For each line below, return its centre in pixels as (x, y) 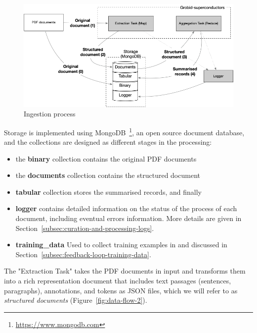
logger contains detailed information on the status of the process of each (126, 208)
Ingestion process (50, 114)
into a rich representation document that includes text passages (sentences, (118, 281)
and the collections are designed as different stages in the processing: (108, 142)
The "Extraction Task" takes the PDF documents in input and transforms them (125, 271)
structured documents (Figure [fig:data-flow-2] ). (76, 300)
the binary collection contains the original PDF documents (106, 158)
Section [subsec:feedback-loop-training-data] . (83, 254)
